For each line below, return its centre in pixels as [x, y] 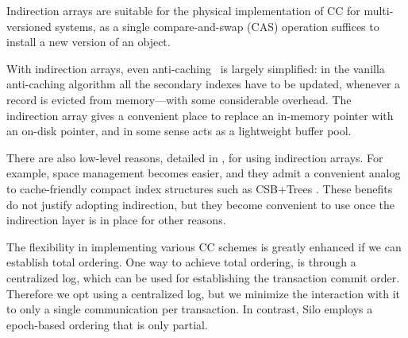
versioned [29, 26]
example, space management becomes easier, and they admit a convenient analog [204, 173]
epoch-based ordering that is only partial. [107, 324]
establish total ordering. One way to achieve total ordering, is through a [181, 262]
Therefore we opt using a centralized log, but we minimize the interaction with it [204, 293]
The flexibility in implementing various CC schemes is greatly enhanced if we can [204, 246]
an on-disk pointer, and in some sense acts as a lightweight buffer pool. [179, 131]
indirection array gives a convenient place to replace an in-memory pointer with [200, 115]
